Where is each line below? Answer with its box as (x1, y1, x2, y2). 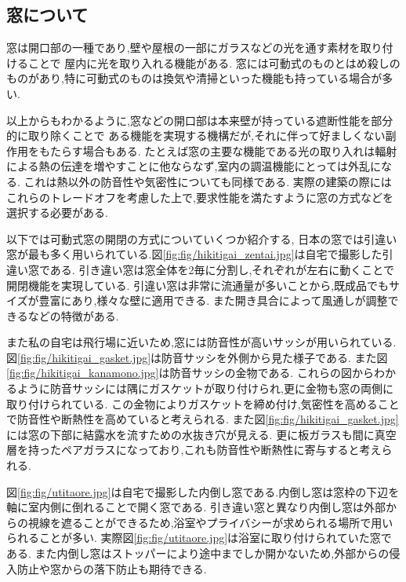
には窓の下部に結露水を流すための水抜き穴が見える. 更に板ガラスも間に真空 (6, 426, 397, 442)
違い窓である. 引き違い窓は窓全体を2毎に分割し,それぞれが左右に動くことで (6, 261, 394, 277)
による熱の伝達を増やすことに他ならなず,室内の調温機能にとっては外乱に (6, 158, 382, 174)
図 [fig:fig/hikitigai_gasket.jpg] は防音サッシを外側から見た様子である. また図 (6, 349, 388, 365)
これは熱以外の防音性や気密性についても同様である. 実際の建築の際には (24, 173, 392, 189)
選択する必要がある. (6, 204, 108, 221)
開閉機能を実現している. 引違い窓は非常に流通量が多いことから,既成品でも (6, 276, 390, 293)
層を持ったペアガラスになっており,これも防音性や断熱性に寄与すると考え (6, 441, 382, 458)
